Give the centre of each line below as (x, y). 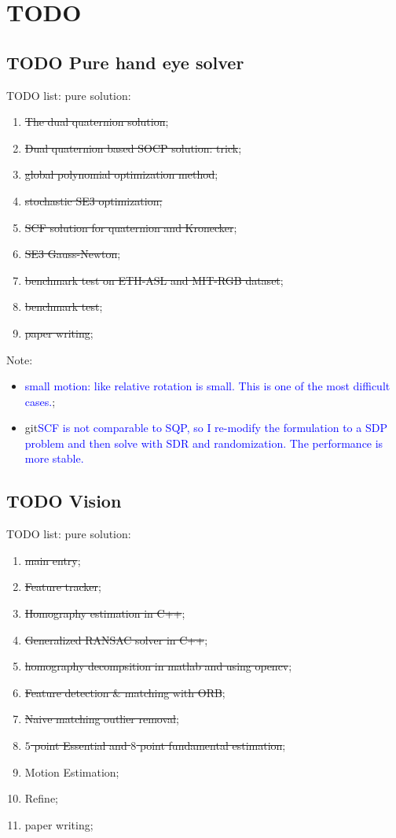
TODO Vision (64, 501)
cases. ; (40, 401)
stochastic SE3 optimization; (93, 200)
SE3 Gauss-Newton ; (73, 254)
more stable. (54, 458)
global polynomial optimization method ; (121, 174)
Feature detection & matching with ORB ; (125, 692)
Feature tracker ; (63, 587)
